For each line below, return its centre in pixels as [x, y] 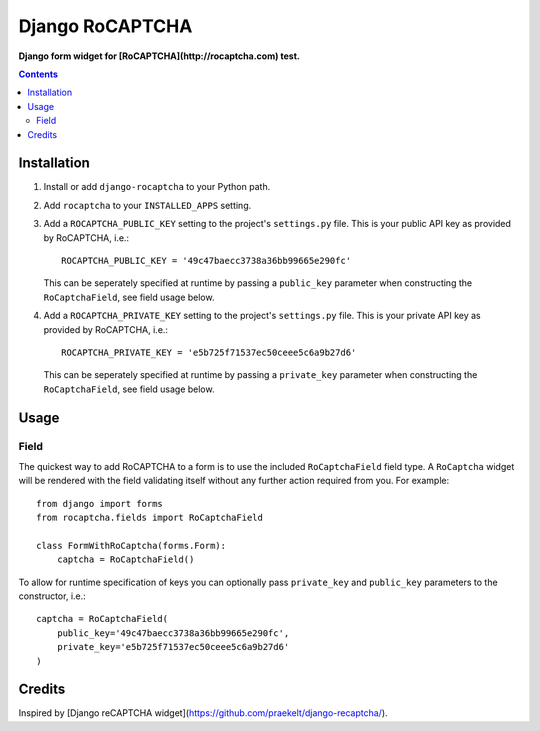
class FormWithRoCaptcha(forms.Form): [131, 545]
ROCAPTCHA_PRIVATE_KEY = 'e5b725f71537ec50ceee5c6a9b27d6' [209, 352]
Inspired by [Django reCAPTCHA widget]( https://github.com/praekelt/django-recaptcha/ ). [203, 713]
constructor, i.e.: [52, 596]
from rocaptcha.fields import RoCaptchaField [150, 518]
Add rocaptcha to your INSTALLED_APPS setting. [147, 205]
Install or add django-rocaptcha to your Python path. [157, 187]
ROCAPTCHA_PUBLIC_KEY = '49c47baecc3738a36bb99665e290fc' [206, 260]
